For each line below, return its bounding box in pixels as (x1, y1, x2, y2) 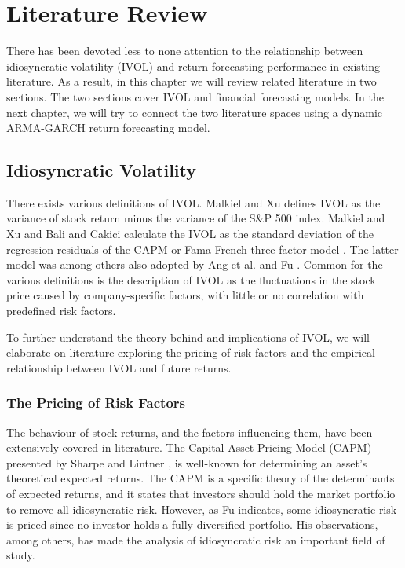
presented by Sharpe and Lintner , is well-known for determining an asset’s (6, 454, 367, 471)
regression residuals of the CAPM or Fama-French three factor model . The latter (6, 240, 399, 257)
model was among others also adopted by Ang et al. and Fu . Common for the (6, 256, 383, 273)
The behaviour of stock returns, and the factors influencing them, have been (6, 423, 373, 440)
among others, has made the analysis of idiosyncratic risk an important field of (6, 531, 385, 548)
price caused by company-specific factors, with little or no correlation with (6, 287, 364, 303)
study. (6, 547, 35, 563)
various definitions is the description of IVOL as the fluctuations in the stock (6, 271, 376, 288)
